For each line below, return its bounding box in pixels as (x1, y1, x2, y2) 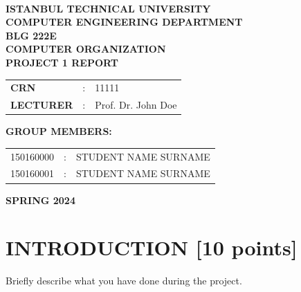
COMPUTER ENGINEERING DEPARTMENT (6, 15, 243, 29)
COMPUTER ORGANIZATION (6, 42, 166, 56)
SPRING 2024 (6, 192, 75, 207)
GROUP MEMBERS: (6, 124, 112, 138)
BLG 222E (6, 28, 57, 42)
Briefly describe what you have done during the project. (6, 273, 242, 288)
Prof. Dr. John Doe (95, 98, 177, 112)
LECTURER (10, 98, 73, 112)
